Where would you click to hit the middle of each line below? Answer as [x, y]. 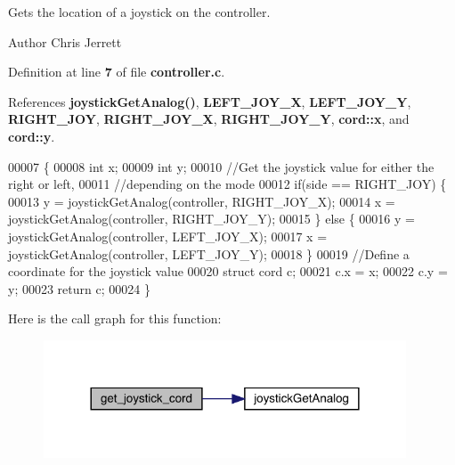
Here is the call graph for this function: [115, 318]
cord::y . [32, 136]
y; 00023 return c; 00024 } [79, 288]
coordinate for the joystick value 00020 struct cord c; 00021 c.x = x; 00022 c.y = [228, 271]
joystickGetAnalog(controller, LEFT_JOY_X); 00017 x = [168, 236]
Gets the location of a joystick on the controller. [139, 12]
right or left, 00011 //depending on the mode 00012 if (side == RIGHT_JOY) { [227, 184]
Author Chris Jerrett [65, 41]
